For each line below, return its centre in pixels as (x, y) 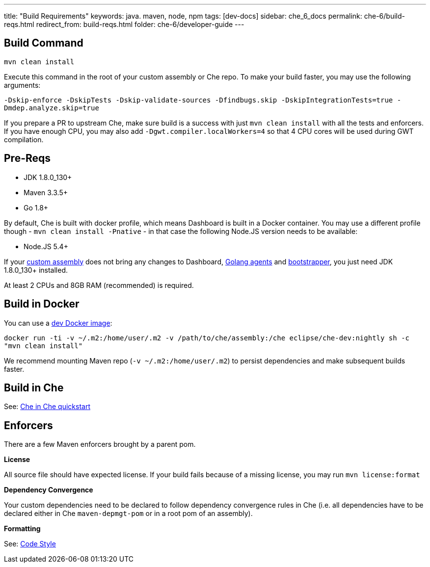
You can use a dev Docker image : (58, 323)
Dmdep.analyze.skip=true (52, 108)
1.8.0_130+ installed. (36, 270)
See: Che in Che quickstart (47, 407)
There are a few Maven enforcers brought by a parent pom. (100, 444)
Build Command (44, 43)
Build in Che (34, 387)
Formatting (22, 529)
